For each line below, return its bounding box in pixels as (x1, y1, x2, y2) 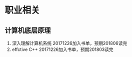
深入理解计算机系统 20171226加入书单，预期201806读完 (11, 40, 127, 46)
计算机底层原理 (4, 26, 51, 34)
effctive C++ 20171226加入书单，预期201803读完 (11, 46, 113, 52)
